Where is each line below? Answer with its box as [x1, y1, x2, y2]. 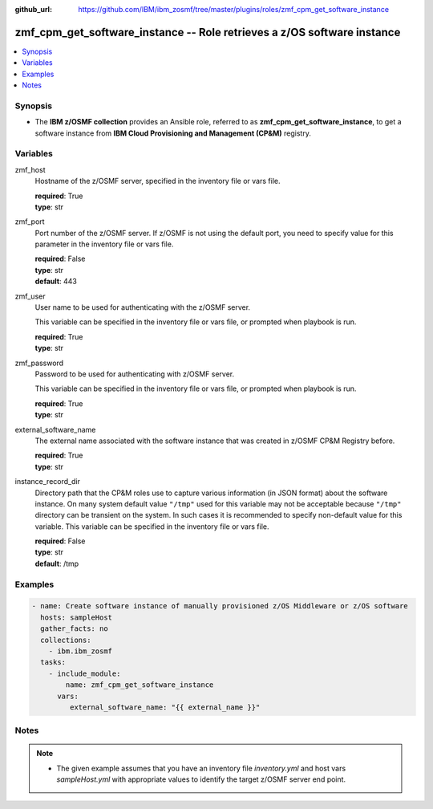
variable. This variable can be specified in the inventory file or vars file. [34, 522, 269, 531]
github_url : [14, 5, 52, 14]
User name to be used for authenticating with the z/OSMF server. [34, 303, 251, 312]
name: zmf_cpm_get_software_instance [65, 681, 214, 689]
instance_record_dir [14, 477, 80, 486]
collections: [40, 635, 91, 644]
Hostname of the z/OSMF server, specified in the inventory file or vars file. [34, 177, 281, 186]
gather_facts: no [40, 624, 108, 633]
